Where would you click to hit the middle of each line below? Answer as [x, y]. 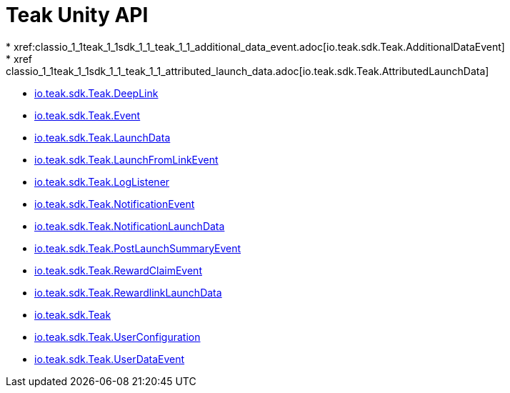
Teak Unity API [77, 15]
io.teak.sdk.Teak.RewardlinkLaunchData [128, 292]
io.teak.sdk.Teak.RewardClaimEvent [118, 270]
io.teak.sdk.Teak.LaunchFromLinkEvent [126, 159]
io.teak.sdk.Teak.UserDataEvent [110, 359]
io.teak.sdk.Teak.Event [87, 115]
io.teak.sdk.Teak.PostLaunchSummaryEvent [138, 248]
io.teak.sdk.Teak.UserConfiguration [117, 337]
